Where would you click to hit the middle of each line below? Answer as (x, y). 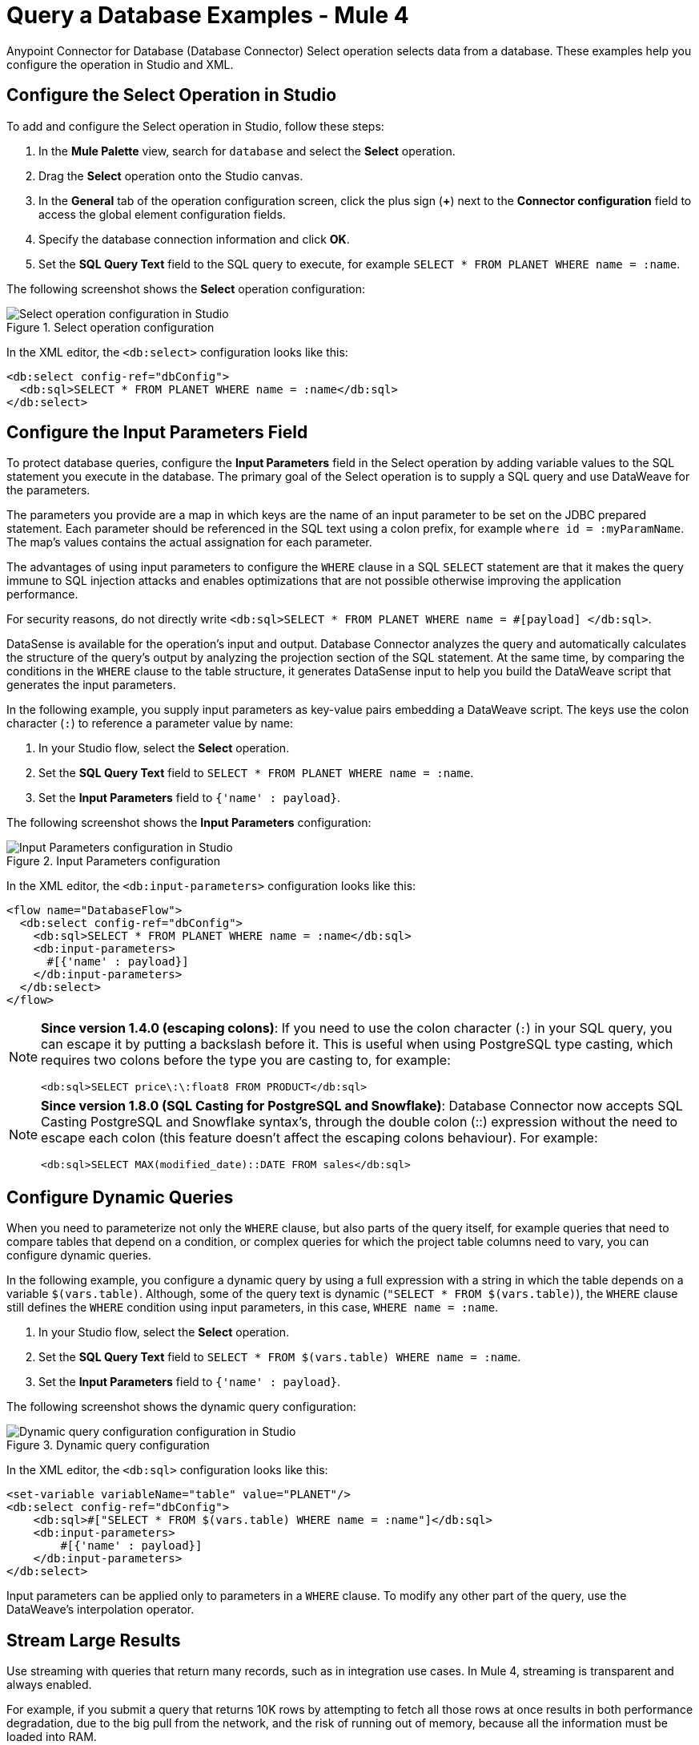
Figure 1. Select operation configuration (110, 327)
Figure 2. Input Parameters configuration (113, 861)
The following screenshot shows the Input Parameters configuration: (189, 823)
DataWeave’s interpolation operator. (100, 1610)
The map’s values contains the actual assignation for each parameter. (189, 542)
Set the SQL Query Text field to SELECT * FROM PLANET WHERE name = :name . (256, 773)
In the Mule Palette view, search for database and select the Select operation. (247, 151)
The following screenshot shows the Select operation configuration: (186, 288)
